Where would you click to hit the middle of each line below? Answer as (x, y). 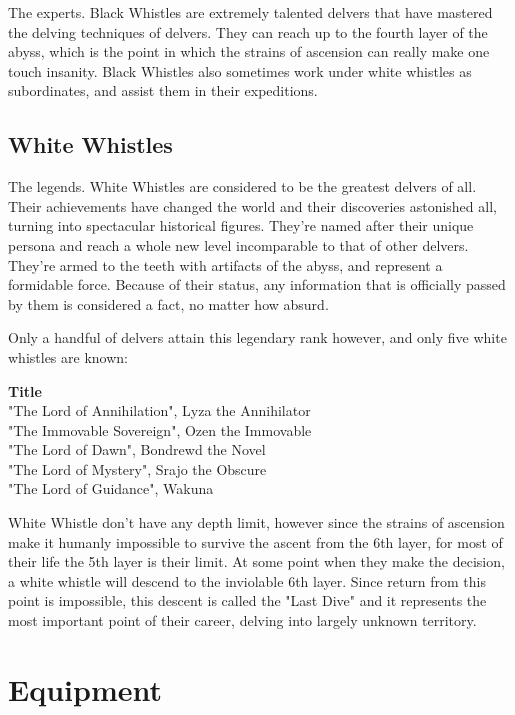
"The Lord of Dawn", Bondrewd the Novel (137, 449)
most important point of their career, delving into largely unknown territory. (242, 620)
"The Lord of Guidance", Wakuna (111, 488)
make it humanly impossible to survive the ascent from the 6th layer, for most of (255, 541)
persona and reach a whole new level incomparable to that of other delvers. (238, 244)
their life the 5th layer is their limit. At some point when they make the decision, (256, 561)
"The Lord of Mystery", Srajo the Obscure (137, 468)
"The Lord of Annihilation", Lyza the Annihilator (159, 410)
